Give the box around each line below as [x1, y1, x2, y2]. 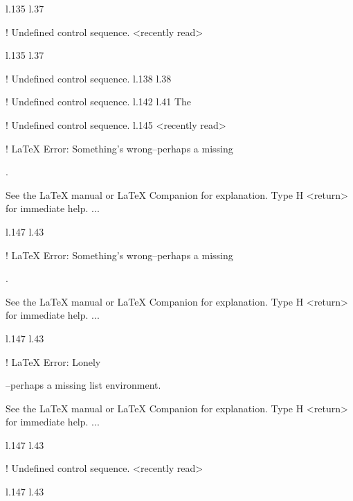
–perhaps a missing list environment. [6, 378, 161, 392]
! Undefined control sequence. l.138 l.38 [6, 71, 172, 85]
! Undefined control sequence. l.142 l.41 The [6, 94, 192, 109]
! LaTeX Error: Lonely [6, 354, 101, 369]
